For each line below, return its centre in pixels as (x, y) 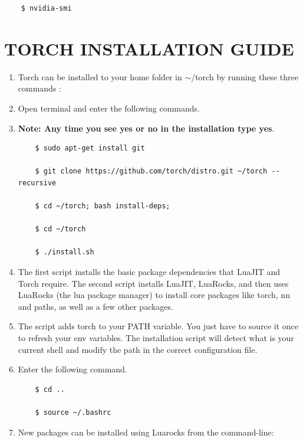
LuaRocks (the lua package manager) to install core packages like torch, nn (154, 295)
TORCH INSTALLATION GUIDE (149, 48)
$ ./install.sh (65, 252)
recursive (37, 183)
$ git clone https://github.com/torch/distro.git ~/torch (151, 171)
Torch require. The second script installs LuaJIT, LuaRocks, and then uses (153, 283)
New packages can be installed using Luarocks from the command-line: (146, 432)
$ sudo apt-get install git (90, 148)
